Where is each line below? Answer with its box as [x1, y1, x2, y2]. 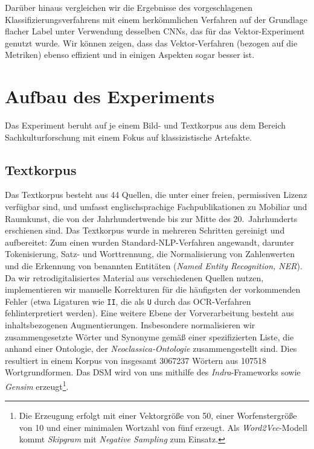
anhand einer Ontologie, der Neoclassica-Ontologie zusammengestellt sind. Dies [5, 342, 297, 355]
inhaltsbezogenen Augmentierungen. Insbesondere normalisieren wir [5, 319, 255, 331]
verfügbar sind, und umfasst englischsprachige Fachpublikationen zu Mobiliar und [5, 200, 307, 213]
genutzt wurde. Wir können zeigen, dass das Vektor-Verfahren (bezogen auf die [5, 36, 298, 49]
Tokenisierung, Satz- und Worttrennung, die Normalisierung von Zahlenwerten [5, 247, 295, 260]
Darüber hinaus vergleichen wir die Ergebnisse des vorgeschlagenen [5, 1, 253, 13]
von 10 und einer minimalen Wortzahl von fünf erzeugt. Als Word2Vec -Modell [19, 421, 307, 433]
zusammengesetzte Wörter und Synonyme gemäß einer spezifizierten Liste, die [5, 330, 294, 343]
